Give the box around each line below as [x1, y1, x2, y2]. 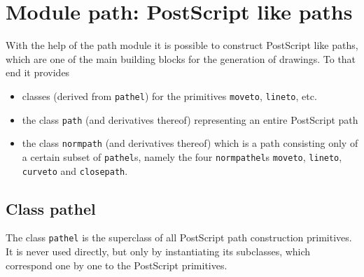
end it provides [6, 65, 70, 80]
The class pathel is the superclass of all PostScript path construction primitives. [6, 230, 352, 245]
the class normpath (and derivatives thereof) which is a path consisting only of [22, 136, 358, 150]
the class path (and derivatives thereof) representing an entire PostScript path [22, 112, 358, 127]
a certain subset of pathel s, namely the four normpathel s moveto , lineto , [22, 149, 342, 164]
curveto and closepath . [22, 163, 128, 178]
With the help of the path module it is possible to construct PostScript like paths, [6, 38, 358, 52]
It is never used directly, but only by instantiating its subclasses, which [6, 244, 311, 259]
